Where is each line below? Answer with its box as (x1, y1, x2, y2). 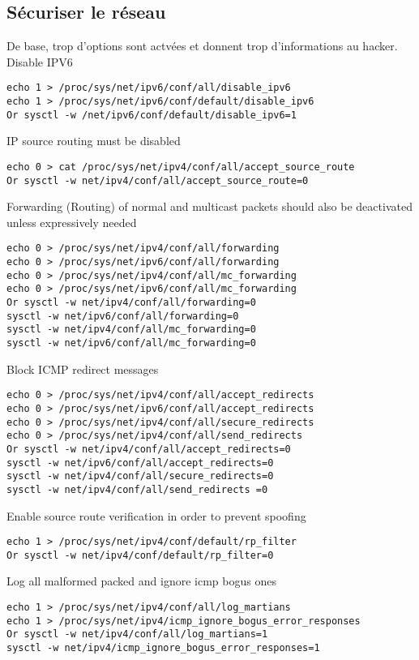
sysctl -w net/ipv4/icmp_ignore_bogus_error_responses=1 (6, 642, 320, 654)
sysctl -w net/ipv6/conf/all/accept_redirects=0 (6, 456, 274, 469)
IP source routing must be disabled (6, 132, 181, 149)
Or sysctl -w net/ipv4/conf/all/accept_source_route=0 (6, 174, 309, 186)
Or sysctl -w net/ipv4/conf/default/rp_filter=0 (6, 549, 274, 561)
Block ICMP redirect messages (6, 360, 159, 377)
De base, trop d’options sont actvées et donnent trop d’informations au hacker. (6, 37, 398, 54)
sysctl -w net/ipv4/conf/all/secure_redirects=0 (6, 470, 274, 482)
